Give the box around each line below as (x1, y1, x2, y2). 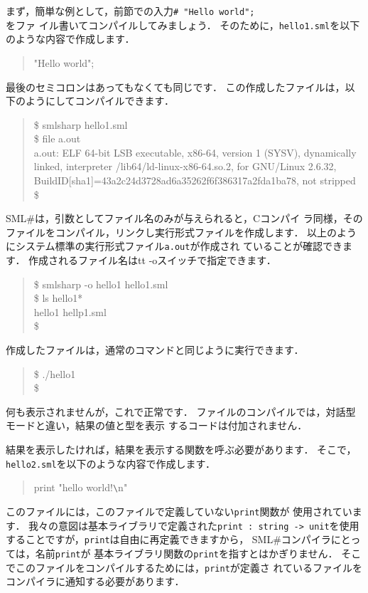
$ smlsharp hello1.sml (33, 117, 128, 132)
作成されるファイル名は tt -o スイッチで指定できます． (28, 253, 276, 268)
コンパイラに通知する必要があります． (6, 574, 185, 589)
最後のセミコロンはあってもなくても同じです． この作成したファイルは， (6, 79, 345, 94)
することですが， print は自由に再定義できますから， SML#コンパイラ (6, 532, 331, 547)
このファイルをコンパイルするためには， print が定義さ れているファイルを (15, 560, 363, 574)
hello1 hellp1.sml (33, 304, 107, 319)
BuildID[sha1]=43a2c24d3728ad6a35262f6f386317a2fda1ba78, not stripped (33, 173, 356, 188)
